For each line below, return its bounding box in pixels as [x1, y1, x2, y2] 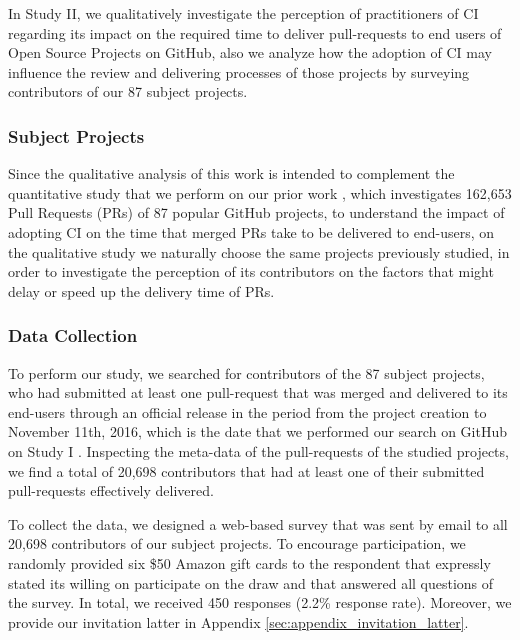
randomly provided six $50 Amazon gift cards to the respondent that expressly [8, 552, 491, 573]
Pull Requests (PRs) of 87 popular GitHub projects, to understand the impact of [8, 202, 505, 223]
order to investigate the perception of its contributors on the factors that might [8, 261, 494, 282]
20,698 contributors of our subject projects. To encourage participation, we [8, 533, 466, 554]
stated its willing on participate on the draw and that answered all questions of [8, 572, 494, 593]
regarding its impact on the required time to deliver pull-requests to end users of [8, 22, 502, 43]
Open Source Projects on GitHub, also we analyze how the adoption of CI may [8, 42, 492, 63]
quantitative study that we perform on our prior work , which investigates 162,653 [8, 182, 512, 203]
